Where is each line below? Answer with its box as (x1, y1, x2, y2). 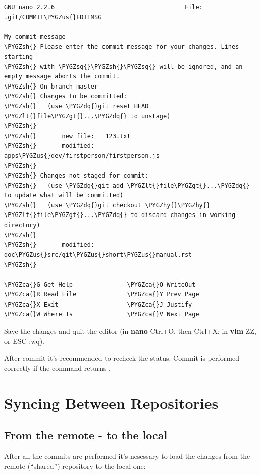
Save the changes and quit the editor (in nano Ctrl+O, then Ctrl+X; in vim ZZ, (4, 326, 256, 336)
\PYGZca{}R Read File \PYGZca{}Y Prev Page (4, 291, 199, 298)
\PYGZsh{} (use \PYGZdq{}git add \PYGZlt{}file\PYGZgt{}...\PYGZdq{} (4, 182, 250, 189)
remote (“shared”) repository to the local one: (4, 460, 146, 471)
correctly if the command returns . (4, 362, 111, 373)
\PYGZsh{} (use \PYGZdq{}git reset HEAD (4, 102, 149, 110)
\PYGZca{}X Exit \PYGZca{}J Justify (4, 300, 192, 308)
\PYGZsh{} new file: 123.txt (4, 132, 131, 140)
